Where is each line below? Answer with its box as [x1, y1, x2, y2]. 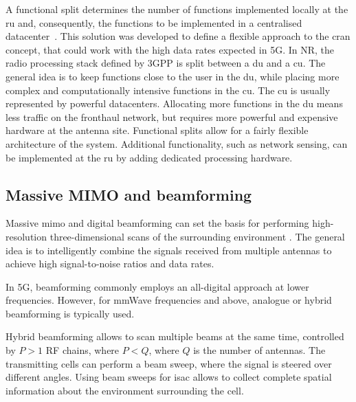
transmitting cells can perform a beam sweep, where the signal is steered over [5, 356, 332, 370]
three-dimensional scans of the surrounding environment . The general [49, 229, 345, 243]
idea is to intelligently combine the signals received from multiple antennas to [5, 243, 332, 257]
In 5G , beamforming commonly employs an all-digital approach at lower [5, 279, 309, 293]
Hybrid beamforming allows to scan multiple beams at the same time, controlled [5, 329, 344, 344]
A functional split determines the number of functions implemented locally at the [5, 2, 348, 16]
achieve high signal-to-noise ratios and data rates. [5, 256, 214, 271]
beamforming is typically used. [5, 306, 135, 320]
